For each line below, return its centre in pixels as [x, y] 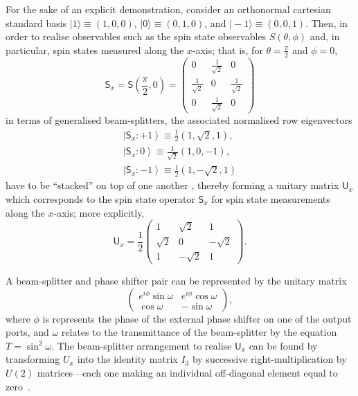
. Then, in [326, 22]
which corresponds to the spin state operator [100, 198]
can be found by [283, 345]
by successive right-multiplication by [269, 359]
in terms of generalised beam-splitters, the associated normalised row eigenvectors [179, 120]
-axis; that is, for [227, 49]
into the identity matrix [127, 359]
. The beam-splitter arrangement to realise [142, 345]
